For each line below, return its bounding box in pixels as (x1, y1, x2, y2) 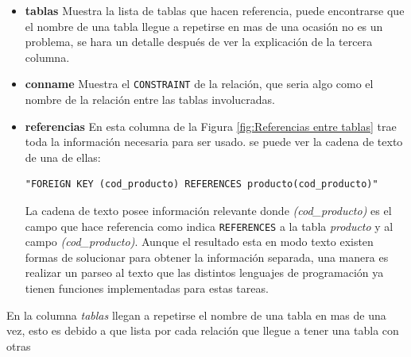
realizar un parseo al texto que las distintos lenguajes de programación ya (25, 264, 384, 281)
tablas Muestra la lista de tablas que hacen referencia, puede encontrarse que (25, 2, 405, 18)
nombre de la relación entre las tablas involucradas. (25, 91, 276, 108)
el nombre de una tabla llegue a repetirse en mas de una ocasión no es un (25, 17, 383, 34)
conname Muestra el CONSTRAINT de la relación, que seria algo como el (25, 75, 374, 92)
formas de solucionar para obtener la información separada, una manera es (25, 248, 389, 265)
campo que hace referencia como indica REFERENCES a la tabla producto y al (25, 217, 394, 234)
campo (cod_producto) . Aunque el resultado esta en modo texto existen (25, 233, 374, 250)
